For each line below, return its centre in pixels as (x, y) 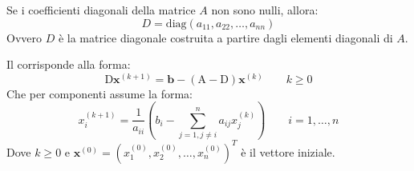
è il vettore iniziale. (288, 151)
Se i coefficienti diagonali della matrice (101, 10)
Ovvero (24, 37)
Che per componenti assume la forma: (99, 93)
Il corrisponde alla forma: (69, 64)
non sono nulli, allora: (265, 10)
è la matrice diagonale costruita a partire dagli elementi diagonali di (225, 37)
